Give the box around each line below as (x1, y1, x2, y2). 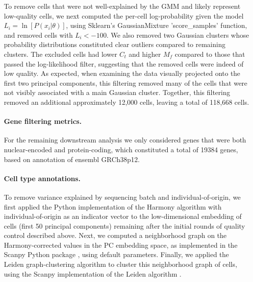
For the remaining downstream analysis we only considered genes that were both (4, 135, 246, 145)
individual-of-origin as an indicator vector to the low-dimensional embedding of (4, 211, 242, 221)
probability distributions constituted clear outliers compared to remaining (4, 39, 226, 49)
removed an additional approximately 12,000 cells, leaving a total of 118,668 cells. (4, 96, 249, 107)
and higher (128, 48, 161, 59)
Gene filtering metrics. (4, 116, 82, 126)
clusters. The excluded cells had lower (4, 48, 117, 59)
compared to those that (175, 48, 245, 59)
